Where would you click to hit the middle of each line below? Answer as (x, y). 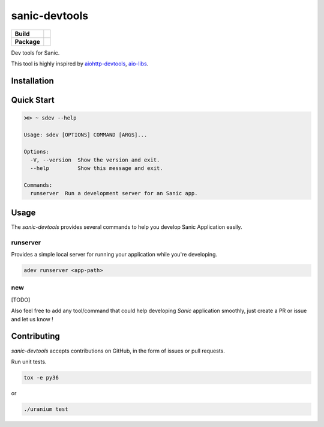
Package (27, 41)
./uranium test (46, 409)
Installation (32, 81)
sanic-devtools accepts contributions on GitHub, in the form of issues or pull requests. (118, 351)
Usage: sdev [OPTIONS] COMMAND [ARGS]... (85, 135)
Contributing (35, 336)
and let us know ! (32, 319)
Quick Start (33, 100)
